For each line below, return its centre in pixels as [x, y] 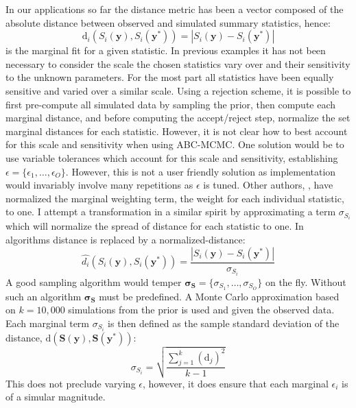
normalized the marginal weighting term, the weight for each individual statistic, [175, 198]
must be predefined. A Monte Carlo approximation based [219, 296]
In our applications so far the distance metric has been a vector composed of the [175, 9]
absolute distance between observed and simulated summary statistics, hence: [168, 22]
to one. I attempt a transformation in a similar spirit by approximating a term [171, 212]
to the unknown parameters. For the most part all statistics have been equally [170, 77]
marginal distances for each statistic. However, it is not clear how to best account [177, 131]
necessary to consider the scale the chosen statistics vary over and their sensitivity [178, 63]
